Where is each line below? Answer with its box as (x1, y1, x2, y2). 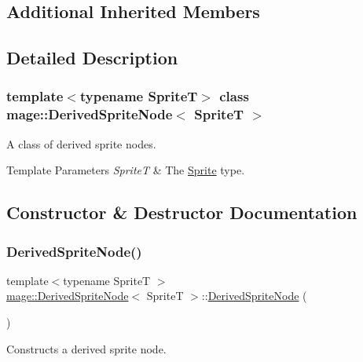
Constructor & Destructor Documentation (6, 200, 357, 225)
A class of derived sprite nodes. (6, 135, 156, 152)
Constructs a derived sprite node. (6, 340, 167, 357)
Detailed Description (6, 46, 178, 70)
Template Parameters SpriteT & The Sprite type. (6, 162, 245, 178)
